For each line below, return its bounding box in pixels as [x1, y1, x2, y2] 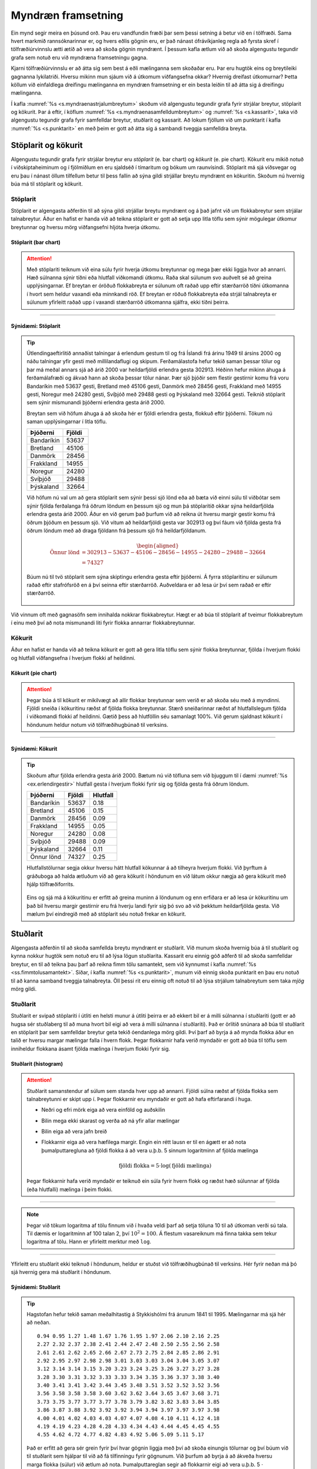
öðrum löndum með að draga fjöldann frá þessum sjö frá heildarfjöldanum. [26, 527, 207, 534]
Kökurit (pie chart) [11, 669, 57, 676]
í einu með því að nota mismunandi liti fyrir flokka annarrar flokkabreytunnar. [11, 619, 195, 626]
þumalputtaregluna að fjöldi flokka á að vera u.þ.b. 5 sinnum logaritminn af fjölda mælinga [41, 1146, 258, 1154]
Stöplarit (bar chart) [11, 239, 61, 246]
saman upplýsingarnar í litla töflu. [26, 418, 107, 425]
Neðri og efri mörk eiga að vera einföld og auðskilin [41, 1106, 166, 1114]
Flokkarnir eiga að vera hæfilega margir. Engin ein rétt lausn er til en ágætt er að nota [41, 1139, 247, 1146]
